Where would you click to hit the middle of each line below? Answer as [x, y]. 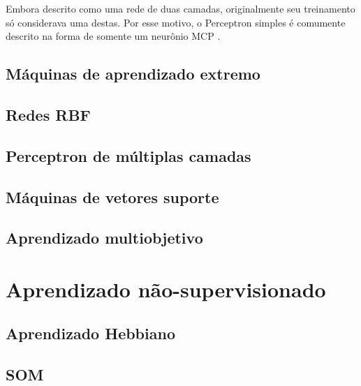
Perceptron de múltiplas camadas [128, 155]
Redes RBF [48, 114]
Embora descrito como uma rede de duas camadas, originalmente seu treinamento [180, 8]
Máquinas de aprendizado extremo [133, 74]
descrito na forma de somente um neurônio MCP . [113, 36]
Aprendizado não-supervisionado [166, 289]
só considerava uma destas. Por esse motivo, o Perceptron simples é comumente [176, 22]
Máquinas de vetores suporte [112, 196]
